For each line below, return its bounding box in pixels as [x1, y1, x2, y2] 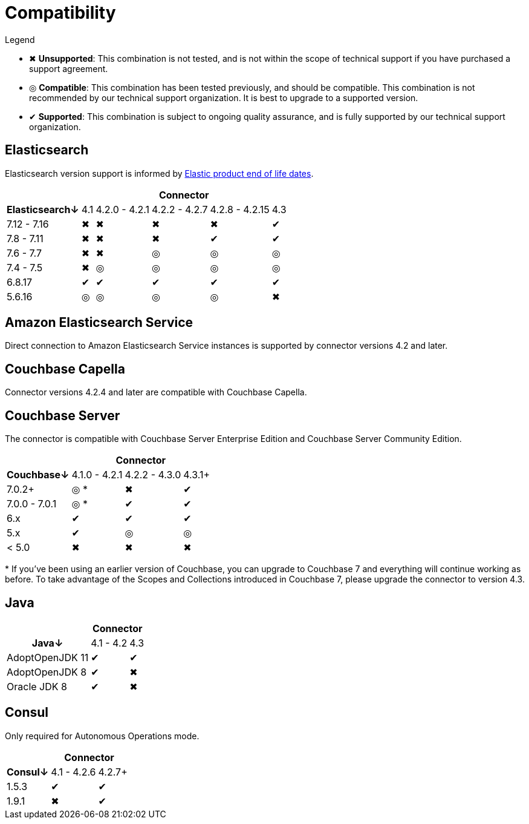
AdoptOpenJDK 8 [7, 665, 87, 678]
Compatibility [5, 2, 116, 23]
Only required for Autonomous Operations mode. [5, 730, 200, 741]
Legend [5, 34, 35, 45]
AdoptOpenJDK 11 [7, 651, 89, 664]
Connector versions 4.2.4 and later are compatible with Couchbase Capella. [5, 387, 307, 398]
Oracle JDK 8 [7, 680, 67, 693]
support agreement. [29, 63, 108, 74]
